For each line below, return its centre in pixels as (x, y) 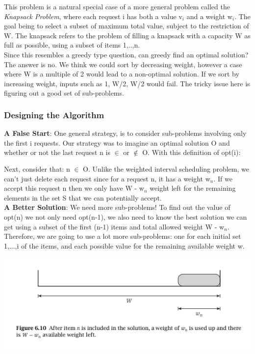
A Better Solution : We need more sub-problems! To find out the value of (117, 207)
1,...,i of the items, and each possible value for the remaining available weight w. (124, 245)
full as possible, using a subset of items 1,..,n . (72, 45)
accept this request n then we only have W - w (74, 188)
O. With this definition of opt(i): (191, 152)
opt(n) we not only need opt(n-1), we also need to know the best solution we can (126, 216)
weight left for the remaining (193, 188)
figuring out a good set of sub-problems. (64, 93)
